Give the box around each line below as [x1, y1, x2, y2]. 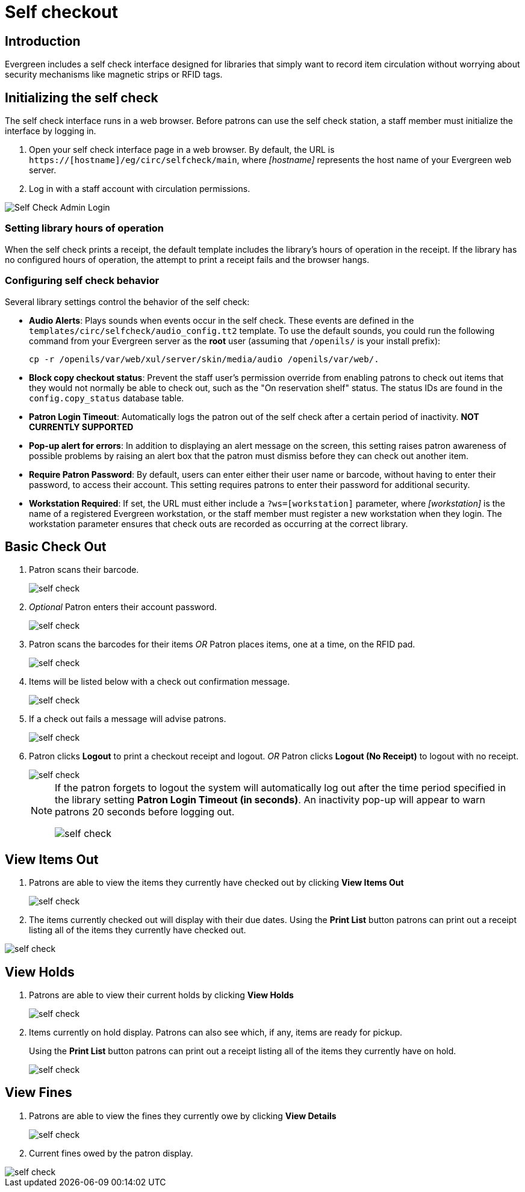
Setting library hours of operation [5, 222, 164, 235]
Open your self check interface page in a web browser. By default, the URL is [29, 144, 335, 155]
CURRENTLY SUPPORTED [29, 421, 134, 432]
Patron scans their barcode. [29, 564, 139, 575]
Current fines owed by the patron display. [29, 1147, 193, 1158]
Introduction [5, 33, 81, 49]
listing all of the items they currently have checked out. [29, 925, 246, 936]
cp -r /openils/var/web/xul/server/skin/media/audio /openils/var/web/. [29, 354, 379, 364]
